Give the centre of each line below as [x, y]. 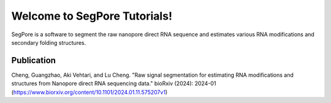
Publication [34, 60]
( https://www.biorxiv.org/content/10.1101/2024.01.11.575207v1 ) [89, 92]
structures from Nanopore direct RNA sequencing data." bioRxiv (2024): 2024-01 [114, 83]
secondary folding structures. [49, 42]
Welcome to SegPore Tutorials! [92, 16]
